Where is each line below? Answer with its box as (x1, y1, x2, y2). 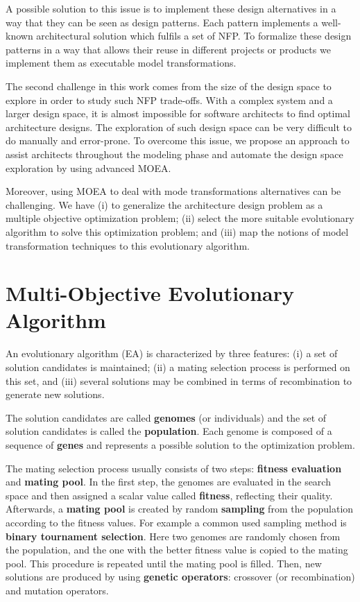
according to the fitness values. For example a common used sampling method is (6, 515, 347, 529)
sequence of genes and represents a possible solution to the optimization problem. (6, 437, 355, 452)
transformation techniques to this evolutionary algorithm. (6, 238, 250, 252)
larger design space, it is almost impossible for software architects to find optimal (6, 106, 350, 121)
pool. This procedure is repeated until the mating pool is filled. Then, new (6, 556, 322, 570)
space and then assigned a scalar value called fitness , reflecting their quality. (6, 488, 333, 502)
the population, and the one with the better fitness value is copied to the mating (6, 542, 348, 557)
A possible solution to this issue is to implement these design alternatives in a (6, 1, 336, 15)
